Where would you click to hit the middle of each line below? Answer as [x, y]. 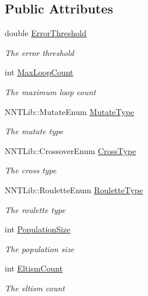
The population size [39, 248]
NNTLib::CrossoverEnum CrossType [70, 150]
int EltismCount [34, 268]
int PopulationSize [38, 229]
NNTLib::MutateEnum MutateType [70, 111]
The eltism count [35, 288]
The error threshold [39, 52]
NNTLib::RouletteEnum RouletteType [74, 189]
